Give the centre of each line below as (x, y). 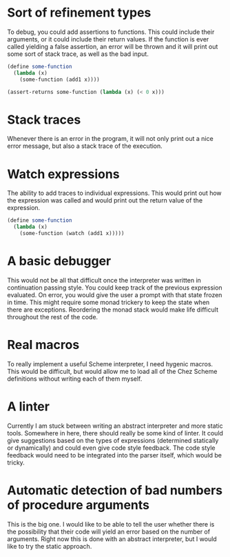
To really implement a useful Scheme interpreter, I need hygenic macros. (110, 364)
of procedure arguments (79, 505)
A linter (29, 406)
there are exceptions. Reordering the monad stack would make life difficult (113, 310)
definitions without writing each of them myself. (75, 379)
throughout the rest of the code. (53, 317)
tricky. (16, 462)
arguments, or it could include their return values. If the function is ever (108, 39)
